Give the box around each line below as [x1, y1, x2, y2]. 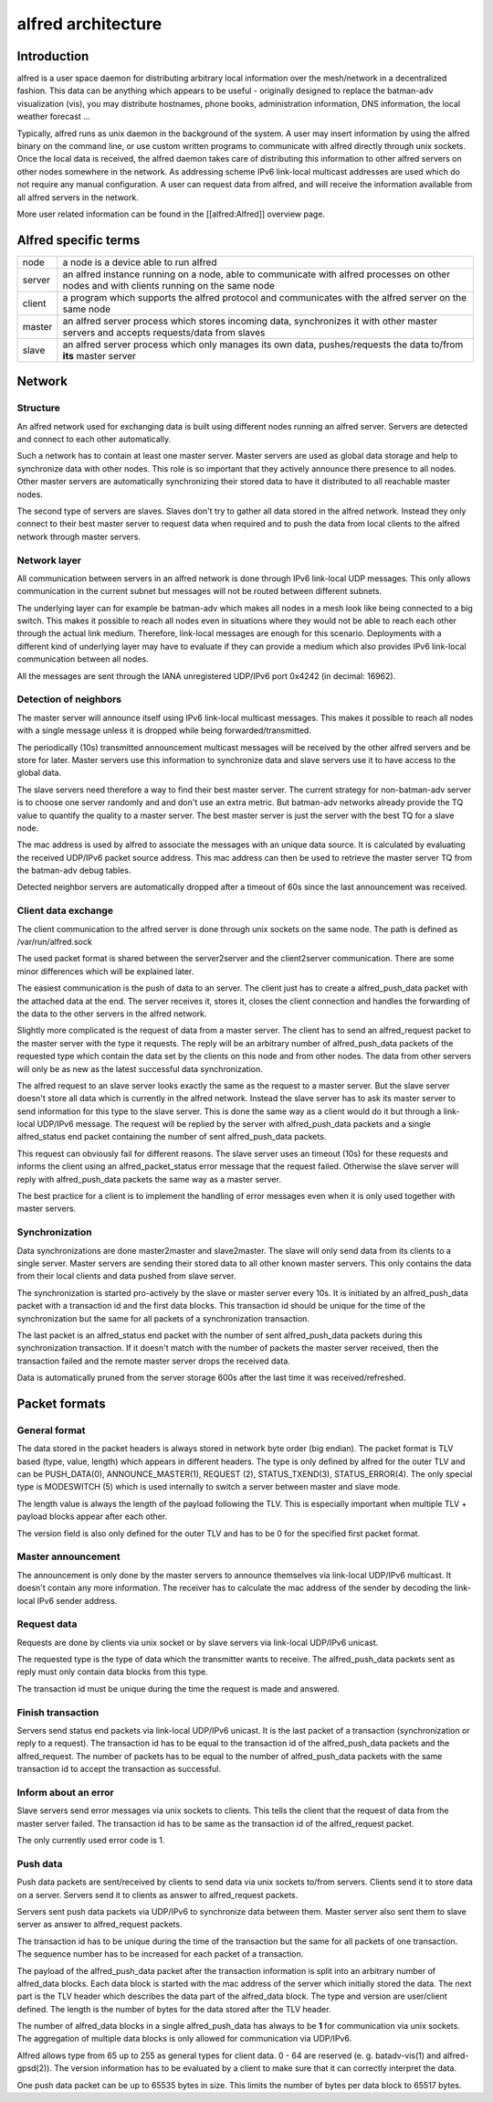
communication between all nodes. [16, 653, 150, 664]
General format [16, 1424, 86, 1437]
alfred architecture [16, 14, 163, 34]
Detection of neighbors [16, 693, 122, 706]
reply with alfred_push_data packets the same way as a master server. [16, 1173, 282, 1184]
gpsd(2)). [16, 2063, 53, 2074]
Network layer [16, 554, 82, 567]
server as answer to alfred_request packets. [16, 1919, 183, 1930]
